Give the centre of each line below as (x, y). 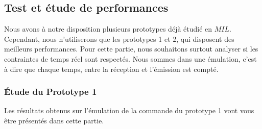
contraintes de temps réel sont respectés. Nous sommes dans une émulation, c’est (130, 58)
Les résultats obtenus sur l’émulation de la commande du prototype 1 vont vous (129, 110)
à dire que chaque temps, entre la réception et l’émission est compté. (111, 69)
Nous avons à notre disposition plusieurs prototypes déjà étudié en (108, 29)
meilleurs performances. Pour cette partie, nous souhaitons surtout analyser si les (131, 49)
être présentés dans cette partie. (54, 120)
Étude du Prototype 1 (51, 92)
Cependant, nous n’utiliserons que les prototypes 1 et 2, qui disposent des (119, 38)
